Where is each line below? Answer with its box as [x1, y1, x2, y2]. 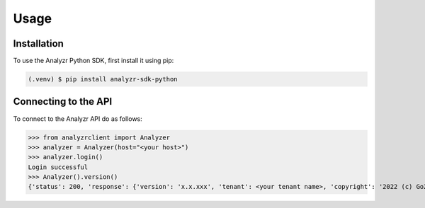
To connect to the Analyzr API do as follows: [13, 114, 143, 123]
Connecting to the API [13, 96, 113, 108]
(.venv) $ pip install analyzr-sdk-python [28, 75, 178, 83]
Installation [13, 37, 64, 50]
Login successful [28, 163, 89, 171]
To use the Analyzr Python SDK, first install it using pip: [13, 57, 174, 65]
